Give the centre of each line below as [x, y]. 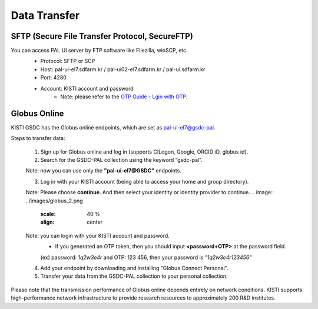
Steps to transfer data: [38, 138]
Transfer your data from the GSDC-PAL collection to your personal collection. [134, 276]
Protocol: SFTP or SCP [68, 61]
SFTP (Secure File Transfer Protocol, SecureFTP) [102, 36]
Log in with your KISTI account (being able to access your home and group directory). [145, 181]
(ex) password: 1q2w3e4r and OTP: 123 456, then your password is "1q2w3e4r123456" [146, 257]
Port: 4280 [54, 78]
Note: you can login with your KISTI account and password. [98, 235]
